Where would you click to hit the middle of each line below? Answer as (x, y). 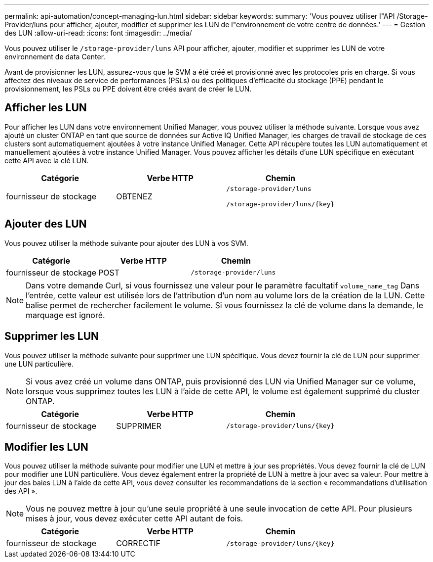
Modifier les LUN (46, 447)
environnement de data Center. (55, 57)
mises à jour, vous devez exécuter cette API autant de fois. (135, 519)
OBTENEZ (134, 196)
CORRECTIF (138, 543)
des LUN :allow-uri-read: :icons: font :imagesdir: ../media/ (98, 33)
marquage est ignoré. (65, 315)
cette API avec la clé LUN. (47, 160)
